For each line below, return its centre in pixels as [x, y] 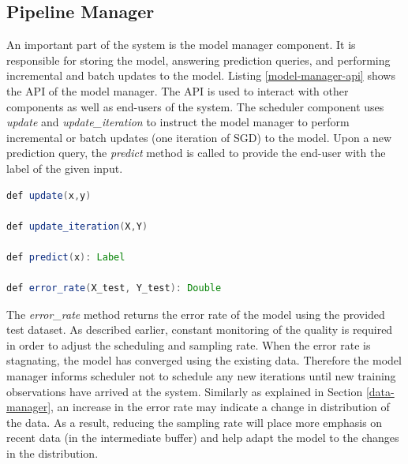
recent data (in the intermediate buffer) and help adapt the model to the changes [203, 438]
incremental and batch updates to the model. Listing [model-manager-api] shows [201, 75]
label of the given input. [65, 168]
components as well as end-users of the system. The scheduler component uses [195, 106]
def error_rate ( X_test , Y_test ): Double [114, 288]
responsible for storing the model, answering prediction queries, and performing [198, 60]
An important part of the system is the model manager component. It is [181, 45]
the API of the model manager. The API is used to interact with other [178, 90]
